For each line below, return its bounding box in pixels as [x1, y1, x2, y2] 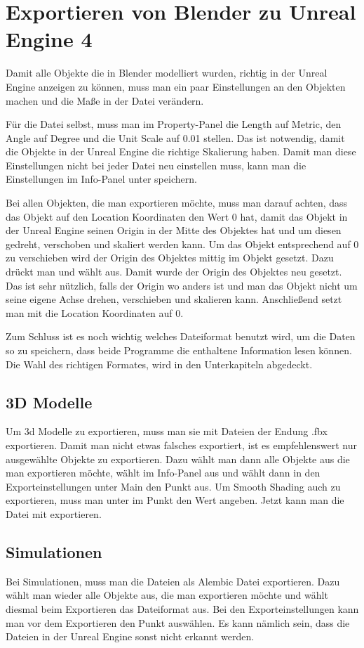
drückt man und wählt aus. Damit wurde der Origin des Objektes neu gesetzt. [6, 264, 342, 279]
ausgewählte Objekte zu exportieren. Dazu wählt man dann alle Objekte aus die [6, 451, 350, 466]
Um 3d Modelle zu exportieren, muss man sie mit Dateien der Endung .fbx [6, 424, 328, 439]
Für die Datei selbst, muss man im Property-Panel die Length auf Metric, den [6, 117, 342, 131]
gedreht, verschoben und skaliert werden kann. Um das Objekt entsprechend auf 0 [6, 236, 359, 251]
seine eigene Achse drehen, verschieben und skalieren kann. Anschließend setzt [6, 292, 342, 306]
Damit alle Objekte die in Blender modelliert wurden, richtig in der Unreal [6, 65, 328, 80]
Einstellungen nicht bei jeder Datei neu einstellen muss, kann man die [6, 157, 306, 172]
